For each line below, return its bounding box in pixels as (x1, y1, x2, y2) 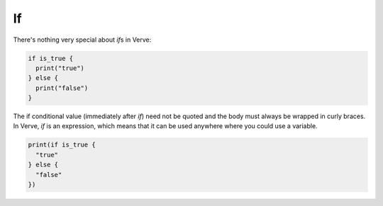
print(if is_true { (28, 141, 96, 149)
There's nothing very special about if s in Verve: (13, 35, 152, 44)
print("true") (35, 64, 85, 72)
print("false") (35, 84, 89, 92)
